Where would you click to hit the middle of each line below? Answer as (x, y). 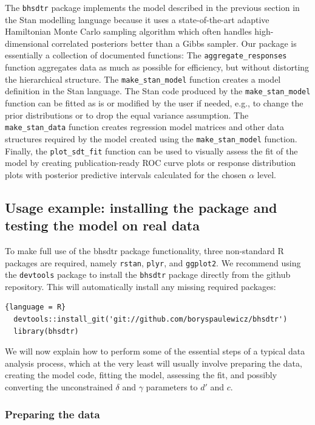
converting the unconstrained (59, 387)
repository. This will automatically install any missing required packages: (141, 286)
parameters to (172, 387)
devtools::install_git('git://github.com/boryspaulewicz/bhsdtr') (151, 320)
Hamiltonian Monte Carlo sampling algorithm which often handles (128, 31)
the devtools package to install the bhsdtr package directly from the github (148, 275)
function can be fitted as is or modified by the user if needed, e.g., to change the (154, 103)
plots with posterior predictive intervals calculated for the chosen (126, 174)
